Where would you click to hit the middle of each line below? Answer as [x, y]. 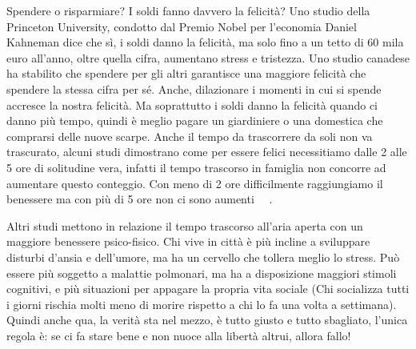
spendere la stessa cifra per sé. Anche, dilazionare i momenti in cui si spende [194, 88]
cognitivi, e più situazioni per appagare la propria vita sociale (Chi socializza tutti [208, 289]
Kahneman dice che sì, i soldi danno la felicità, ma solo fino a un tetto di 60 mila [205, 42]
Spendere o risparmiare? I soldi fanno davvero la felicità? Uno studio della [188, 10]
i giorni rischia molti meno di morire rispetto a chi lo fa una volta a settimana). [202, 304]
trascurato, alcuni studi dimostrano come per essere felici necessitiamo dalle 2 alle [207, 152]
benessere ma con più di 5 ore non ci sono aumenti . [140, 199]
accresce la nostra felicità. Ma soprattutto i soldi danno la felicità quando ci [192, 104]
